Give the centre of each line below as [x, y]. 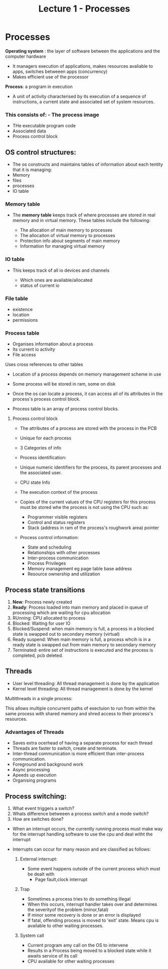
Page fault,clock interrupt [61, 879]
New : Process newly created [42, 602]
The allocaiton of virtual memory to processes [67, 236]
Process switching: [36, 796]
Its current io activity [34, 349]
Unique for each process [46, 438]
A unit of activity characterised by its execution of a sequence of [79, 96]
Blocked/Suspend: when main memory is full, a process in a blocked [83, 629]
